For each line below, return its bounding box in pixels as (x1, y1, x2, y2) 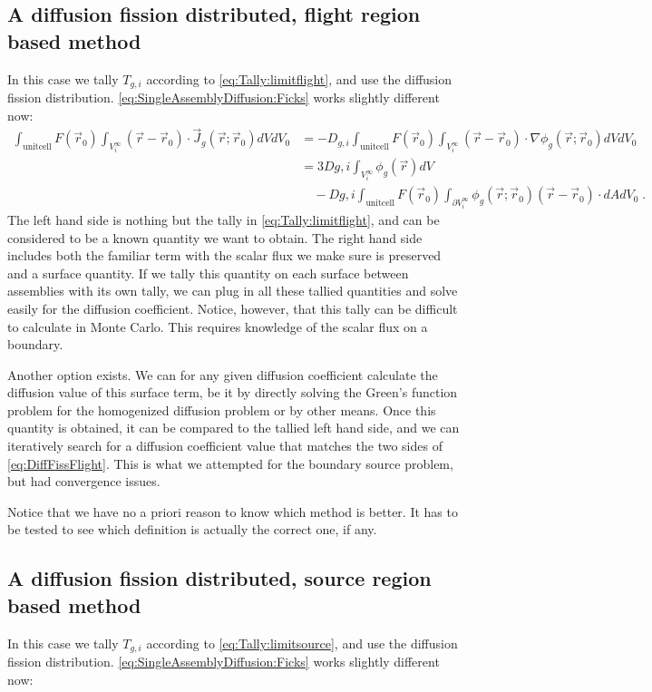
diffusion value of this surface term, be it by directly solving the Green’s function (7, 383, 458, 402)
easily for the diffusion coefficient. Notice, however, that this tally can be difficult (7, 298, 458, 317)
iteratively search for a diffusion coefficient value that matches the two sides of (7, 436, 443, 455)
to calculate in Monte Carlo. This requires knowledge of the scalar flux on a (7, 317, 428, 336)
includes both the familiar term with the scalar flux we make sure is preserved (7, 246, 442, 265)
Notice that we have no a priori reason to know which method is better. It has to (7, 502, 458, 521)
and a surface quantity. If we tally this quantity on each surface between (7, 263, 409, 282)
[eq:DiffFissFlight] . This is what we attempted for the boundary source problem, (7, 453, 453, 473)
